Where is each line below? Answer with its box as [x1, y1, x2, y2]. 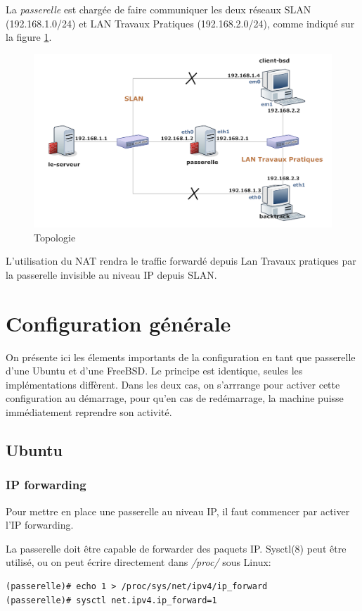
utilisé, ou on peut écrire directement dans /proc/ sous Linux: [6, 555, 271, 569]
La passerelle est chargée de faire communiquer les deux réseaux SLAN [6, 2, 311, 16]
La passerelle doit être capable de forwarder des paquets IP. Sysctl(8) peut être [6, 541, 347, 555]
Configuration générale [6, 308, 231, 337]
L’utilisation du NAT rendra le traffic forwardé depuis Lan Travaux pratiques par [6, 253, 356, 268]
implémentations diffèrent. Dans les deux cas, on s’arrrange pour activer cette [6, 377, 340, 391]
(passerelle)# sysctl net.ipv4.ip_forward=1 [6, 595, 217, 605]
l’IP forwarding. [6, 517, 74, 532]
